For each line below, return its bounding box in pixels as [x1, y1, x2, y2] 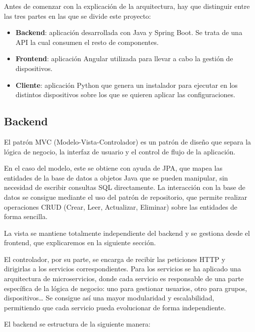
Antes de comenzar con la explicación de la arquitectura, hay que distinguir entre [4, 1, 250, 11]
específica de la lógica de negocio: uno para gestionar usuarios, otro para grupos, [4, 283, 247, 293]
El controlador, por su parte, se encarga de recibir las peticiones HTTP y [4, 254, 225, 264]
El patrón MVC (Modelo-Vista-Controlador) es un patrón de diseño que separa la [4, 136, 251, 147]
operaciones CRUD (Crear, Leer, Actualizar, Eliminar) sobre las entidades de [4, 201, 238, 212]
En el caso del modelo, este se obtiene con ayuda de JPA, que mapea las [4, 163, 223, 173]
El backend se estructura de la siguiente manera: [4, 319, 150, 329]
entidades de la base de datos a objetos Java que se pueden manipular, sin [4, 172, 228, 183]
